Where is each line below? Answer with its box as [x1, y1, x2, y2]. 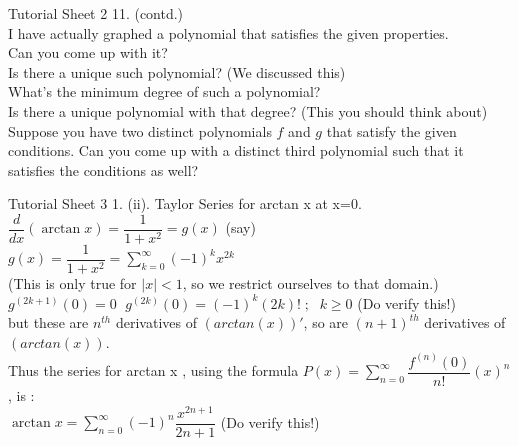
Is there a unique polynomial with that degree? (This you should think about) [8, 100, 488, 121]
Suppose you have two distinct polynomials [8, 120, 272, 141]
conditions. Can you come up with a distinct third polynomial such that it [8, 140, 464, 161]
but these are [8, 312, 89, 333]
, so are [303, 312, 349, 333]
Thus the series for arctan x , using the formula [8, 360, 299, 381]
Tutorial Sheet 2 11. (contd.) [8, 3, 184, 23]
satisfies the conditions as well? [8, 159, 199, 180]
